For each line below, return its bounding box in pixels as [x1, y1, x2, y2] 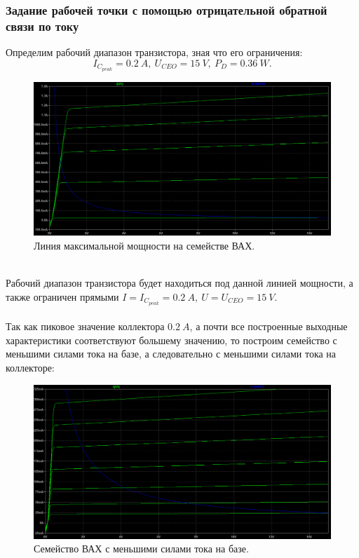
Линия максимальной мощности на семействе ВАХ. [34, 238, 255, 253]
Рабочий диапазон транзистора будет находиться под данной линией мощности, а [6, 275, 353, 290]
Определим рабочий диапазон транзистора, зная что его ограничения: [6, 45, 303, 60]
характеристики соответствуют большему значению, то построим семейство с [6, 332, 337, 347]
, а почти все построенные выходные [189, 319, 348, 334]
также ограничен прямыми [6, 289, 119, 304]
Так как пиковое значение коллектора [6, 319, 165, 334]
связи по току [6, 17, 79, 34]
